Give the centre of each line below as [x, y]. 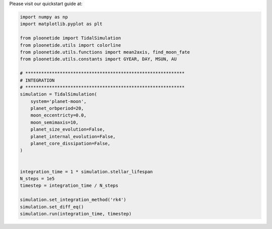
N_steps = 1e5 [37, 179]
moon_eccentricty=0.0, [58, 115]
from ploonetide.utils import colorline [70, 45]
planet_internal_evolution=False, [73, 136]
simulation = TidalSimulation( [59, 94]
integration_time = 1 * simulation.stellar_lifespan [86, 171]
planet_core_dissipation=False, [71, 144]
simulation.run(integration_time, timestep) [76, 214]
